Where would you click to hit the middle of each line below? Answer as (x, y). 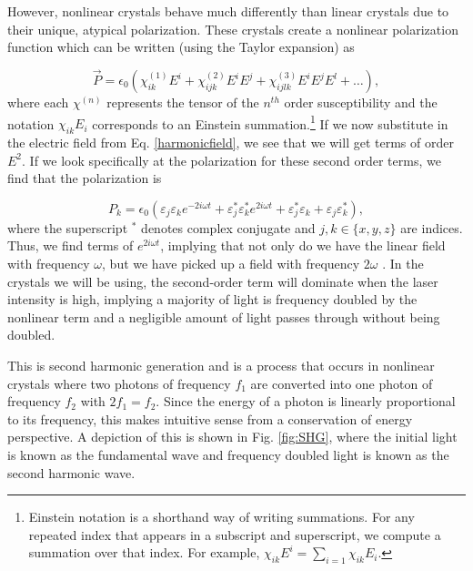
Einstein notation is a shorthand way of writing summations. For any (221, 517)
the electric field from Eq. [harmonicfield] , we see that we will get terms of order (231, 143)
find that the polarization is (85, 178)
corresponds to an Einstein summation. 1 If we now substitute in (270, 122)
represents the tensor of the (183, 102)
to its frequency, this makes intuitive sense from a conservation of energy (210, 418)
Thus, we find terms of (70, 245)
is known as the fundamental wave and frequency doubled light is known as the (228, 454)
